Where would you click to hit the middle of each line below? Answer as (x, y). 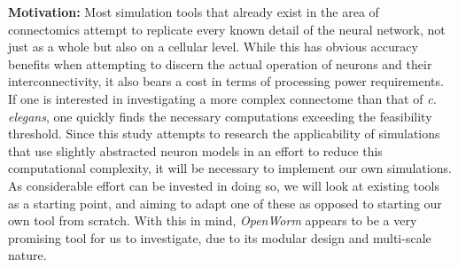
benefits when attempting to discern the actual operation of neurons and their (220, 63)
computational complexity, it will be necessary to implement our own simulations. (230, 168)
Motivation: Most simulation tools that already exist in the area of (194, 12)
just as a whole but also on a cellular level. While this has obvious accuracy (213, 47)
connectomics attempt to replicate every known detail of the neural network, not (227, 29)
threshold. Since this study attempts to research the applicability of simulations (224, 133)
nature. (27, 255)
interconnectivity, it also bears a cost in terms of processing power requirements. (226, 81)
